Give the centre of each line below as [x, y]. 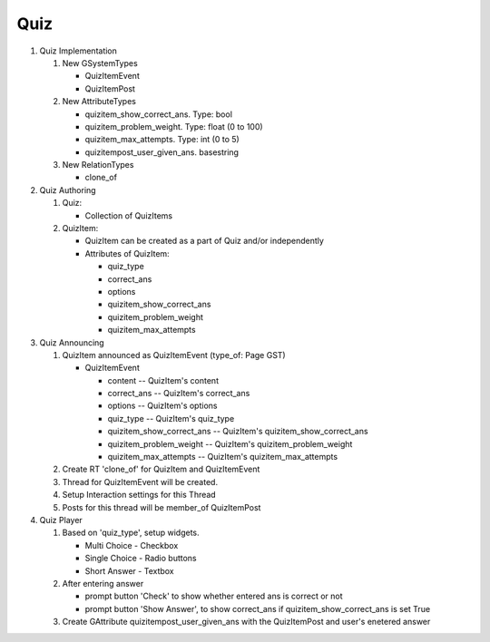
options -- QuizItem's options [162, 406]
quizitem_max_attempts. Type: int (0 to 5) [162, 140]
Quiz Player [61, 520]
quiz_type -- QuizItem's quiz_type [171, 418]
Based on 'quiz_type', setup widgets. [131, 533]
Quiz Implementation [78, 51]
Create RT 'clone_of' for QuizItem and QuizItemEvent [161, 469]
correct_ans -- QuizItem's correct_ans [179, 394]
